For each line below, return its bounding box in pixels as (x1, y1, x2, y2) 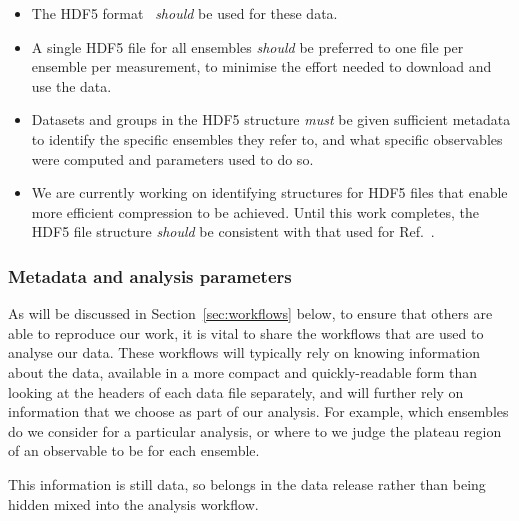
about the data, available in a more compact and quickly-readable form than (8, 361, 478, 382)
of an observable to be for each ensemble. (8, 440, 260, 461)
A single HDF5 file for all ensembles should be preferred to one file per (31, 36, 464, 57)
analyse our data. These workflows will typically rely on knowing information (8, 342, 481, 363)
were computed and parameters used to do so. (31, 148, 314, 169)
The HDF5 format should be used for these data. (31, 3, 338, 23)
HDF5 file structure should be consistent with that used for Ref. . (31, 221, 435, 242)
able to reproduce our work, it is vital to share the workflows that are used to (8, 322, 484, 343)
